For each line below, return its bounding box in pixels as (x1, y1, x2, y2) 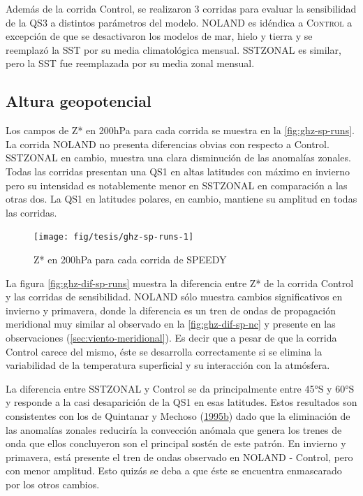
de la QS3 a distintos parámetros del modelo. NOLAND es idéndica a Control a (6, 15, 353, 29)
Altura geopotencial (6, 90, 151, 112)
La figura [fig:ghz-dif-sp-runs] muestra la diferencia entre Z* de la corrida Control (6, 275, 354, 290)
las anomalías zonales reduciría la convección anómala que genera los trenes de (6, 422, 342, 437)
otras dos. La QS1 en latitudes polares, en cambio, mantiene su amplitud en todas (6, 191, 357, 206)
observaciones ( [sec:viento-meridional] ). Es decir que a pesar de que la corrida (6, 330, 337, 344)
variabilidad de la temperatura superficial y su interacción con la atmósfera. (6, 358, 330, 372)
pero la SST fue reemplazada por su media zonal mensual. (6, 56, 255, 71)
